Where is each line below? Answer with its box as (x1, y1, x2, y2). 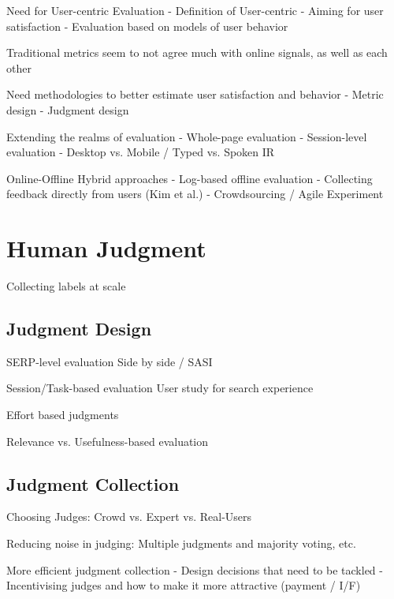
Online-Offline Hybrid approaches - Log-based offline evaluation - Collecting (6, 170, 373, 186)
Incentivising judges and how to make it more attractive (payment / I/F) (6, 577, 361, 593)
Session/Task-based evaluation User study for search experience (6, 380, 314, 396)
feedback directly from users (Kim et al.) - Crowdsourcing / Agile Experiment (6, 185, 384, 202)
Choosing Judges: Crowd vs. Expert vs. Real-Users (6, 508, 252, 525)
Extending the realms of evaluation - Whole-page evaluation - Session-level (6, 128, 367, 144)
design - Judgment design (6, 101, 129, 118)
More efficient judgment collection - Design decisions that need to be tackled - (6, 561, 383, 578)
